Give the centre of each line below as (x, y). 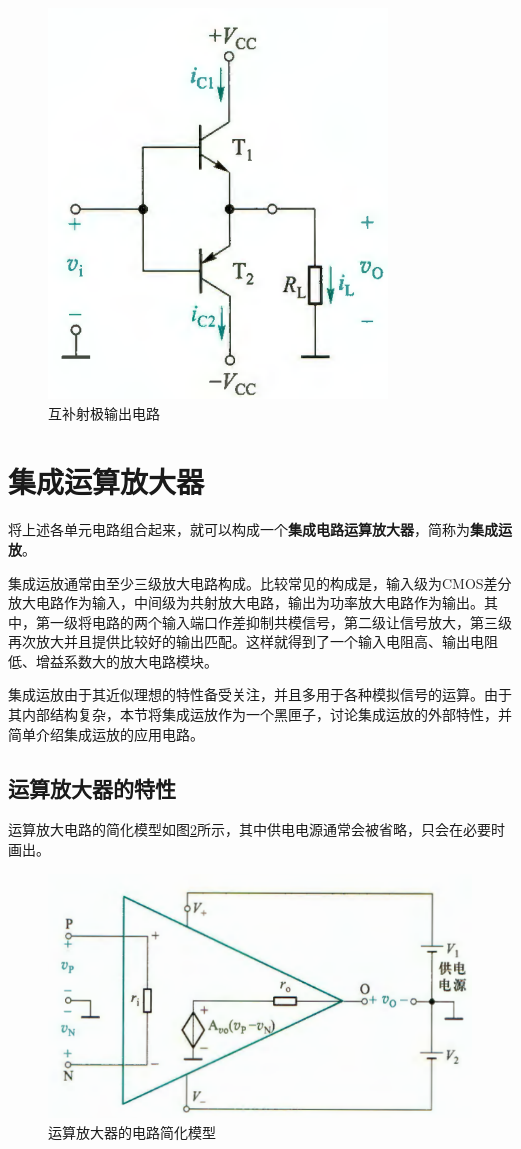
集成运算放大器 (106, 481)
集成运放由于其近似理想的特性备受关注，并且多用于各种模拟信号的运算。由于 (260, 694)
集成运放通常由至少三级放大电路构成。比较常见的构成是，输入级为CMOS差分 (260, 582)
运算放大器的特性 (92, 787)
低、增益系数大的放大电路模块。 (113, 660)
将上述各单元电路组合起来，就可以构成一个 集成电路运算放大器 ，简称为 (239, 529)
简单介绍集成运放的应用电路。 (106, 733)
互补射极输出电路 (104, 412)
